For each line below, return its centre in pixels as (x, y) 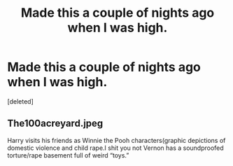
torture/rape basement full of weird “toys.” (68, 155)
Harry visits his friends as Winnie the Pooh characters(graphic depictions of (116, 140)
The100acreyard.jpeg (55, 124)
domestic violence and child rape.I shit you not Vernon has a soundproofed (115, 148)
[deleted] (20, 101)
